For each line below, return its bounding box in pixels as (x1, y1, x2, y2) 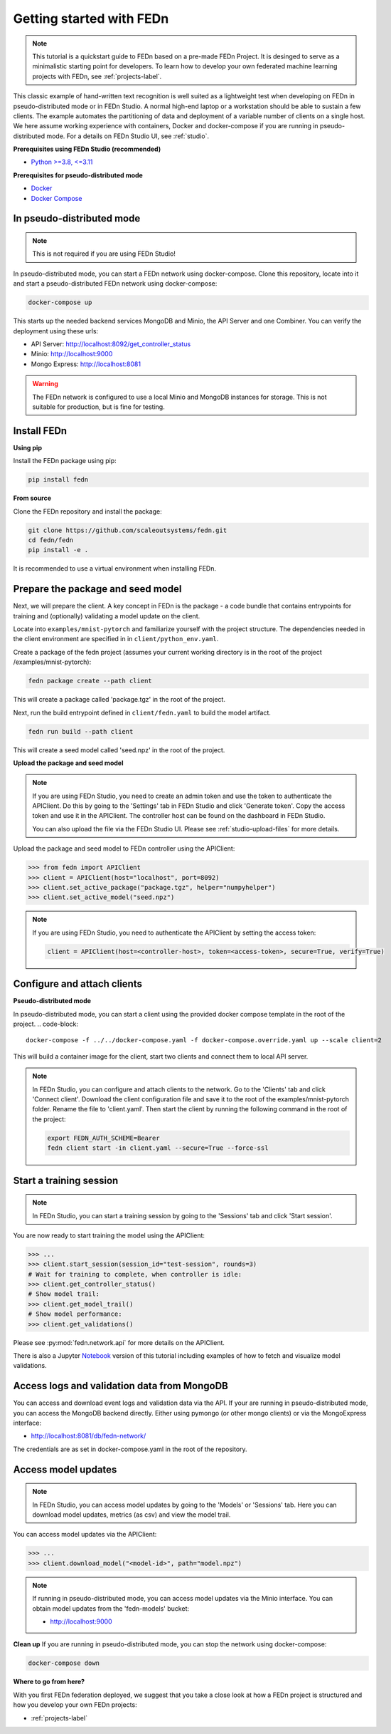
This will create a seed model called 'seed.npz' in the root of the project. (13, 745, 225, 754)
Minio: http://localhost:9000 (31, 350, 113, 358)
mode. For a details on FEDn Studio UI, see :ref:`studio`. (46, 132, 210, 140)
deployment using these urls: (13, 326, 99, 335)
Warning (32, 380, 58, 388)
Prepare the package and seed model (13, 583, 182, 595)
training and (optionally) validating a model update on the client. (13, 611, 200, 620)
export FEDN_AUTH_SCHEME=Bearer (47, 1133, 160, 1142)
